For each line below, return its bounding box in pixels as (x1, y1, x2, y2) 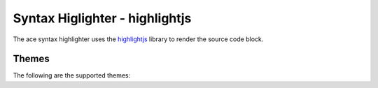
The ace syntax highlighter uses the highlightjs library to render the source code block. (13, 35, 264, 43)
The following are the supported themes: (13, 71, 131, 80)
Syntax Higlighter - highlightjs (13, 10, 192, 26)
